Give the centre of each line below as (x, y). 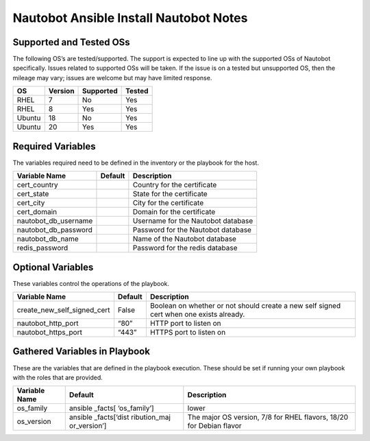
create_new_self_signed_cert (63, 310)
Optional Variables (53, 267)
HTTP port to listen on (186, 324)
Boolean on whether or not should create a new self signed (245, 306)
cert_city (31, 203)
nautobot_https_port (49, 333)
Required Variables (54, 146)
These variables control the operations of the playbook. (91, 283)
